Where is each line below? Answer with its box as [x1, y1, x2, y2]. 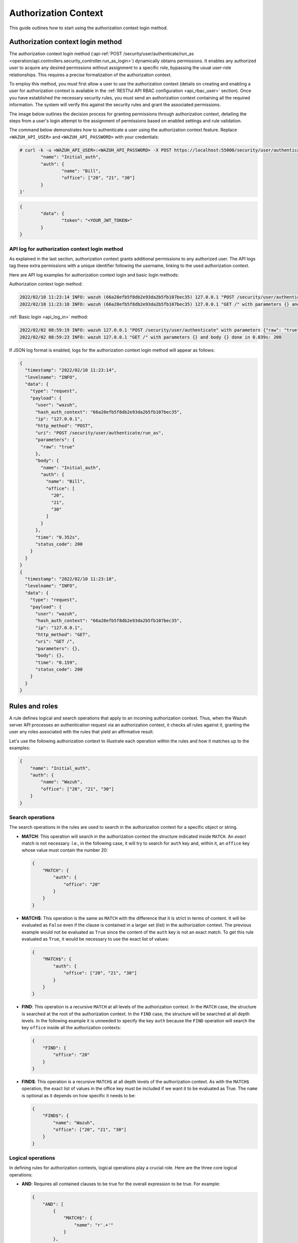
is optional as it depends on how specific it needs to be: [21, 1092, 136, 1098]
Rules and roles [9, 702, 58, 710]
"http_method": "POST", [35, 423, 93, 429]
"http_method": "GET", [35, 632, 91, 637]
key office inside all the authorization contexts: [21, 1025, 121, 1031]
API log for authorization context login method [9, 245, 124, 252]
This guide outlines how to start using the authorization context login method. [9, 25, 168, 31]
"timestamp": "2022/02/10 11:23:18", [25, 576, 117, 582]
